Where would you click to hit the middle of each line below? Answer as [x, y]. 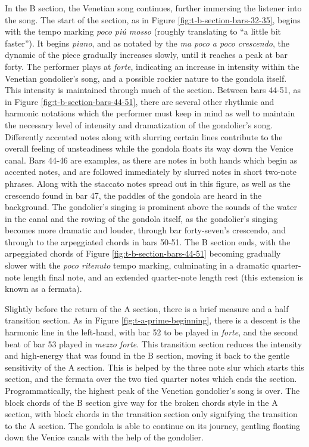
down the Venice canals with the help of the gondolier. [104, 437]
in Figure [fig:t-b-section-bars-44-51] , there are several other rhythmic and [140, 101]
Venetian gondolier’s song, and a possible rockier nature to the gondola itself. [146, 78]
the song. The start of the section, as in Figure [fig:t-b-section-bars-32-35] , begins [153, 19]
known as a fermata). [43, 289]
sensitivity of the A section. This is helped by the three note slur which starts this [154, 367]
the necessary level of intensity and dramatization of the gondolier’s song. [139, 124]
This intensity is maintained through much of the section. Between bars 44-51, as [153, 90]
